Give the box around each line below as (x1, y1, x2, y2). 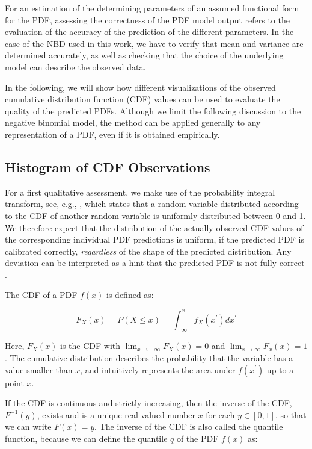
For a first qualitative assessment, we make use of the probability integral (5, 185, 275, 198)
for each (206, 408, 235, 421)
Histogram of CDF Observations (5, 157, 210, 176)
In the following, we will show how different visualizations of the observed (5, 81, 276, 93)
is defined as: (106, 288, 154, 301)
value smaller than (5, 363, 73, 376)
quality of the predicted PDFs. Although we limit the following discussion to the (5, 104, 301, 117)
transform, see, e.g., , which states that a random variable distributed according (5, 197, 299, 210)
